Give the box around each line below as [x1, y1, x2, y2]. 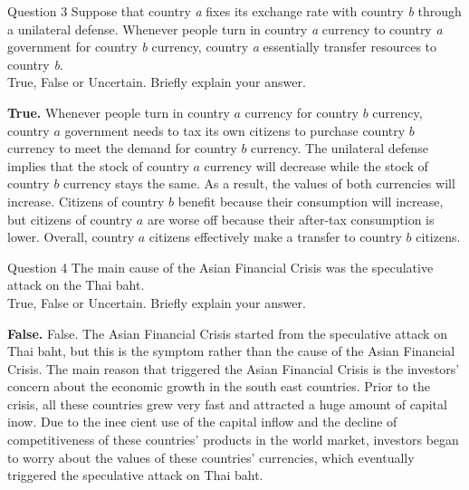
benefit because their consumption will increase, [177, 191, 444, 210]
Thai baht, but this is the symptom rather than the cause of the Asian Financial [7, 341, 455, 360]
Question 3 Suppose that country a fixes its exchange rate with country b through [7, 2, 462, 20]
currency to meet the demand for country [7, 139, 237, 158]
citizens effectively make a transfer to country [148, 227, 402, 246]
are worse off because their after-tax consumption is [147, 209, 435, 228]
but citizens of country [7, 209, 133, 228]
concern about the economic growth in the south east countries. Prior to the [7, 377, 430, 396]
